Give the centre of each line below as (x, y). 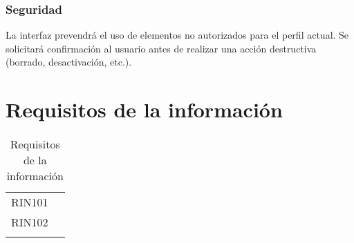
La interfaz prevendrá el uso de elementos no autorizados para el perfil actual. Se (177, 35)
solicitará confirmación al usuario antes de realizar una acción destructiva (161, 48)
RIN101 (30, 202)
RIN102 (30, 222)
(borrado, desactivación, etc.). (69, 62)
